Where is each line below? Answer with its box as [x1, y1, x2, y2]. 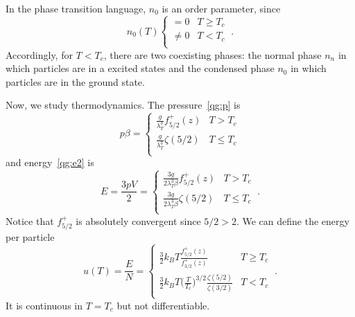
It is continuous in [6, 298, 83, 312]
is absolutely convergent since [76, 213, 201, 228]
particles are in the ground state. [6, 74, 145, 89]
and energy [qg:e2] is [6, 155, 94, 170]
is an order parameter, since [162, 1, 281, 15]
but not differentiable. [116, 298, 210, 312]
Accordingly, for [6, 47, 73, 62]
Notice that [6, 213, 54, 228]
